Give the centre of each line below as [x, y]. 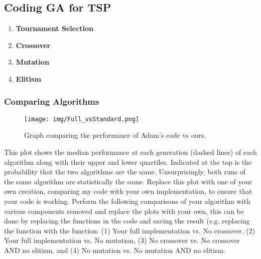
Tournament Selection [55, 28]
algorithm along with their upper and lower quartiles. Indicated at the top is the [128, 162]
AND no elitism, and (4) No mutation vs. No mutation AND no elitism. [115, 250]
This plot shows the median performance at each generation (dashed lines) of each [130, 152]
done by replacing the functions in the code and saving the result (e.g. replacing [127, 221]
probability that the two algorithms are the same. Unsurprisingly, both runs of [125, 172]
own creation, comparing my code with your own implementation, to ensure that [128, 191]
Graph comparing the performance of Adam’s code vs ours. [115, 135]
